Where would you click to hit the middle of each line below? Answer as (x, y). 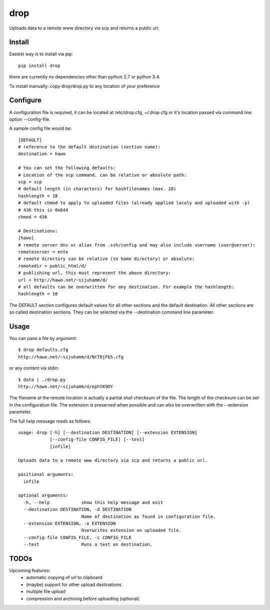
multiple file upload (46, 591)
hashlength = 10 (38, 294)
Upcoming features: (30, 570)
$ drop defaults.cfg (43, 350)
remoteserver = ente (43, 252)
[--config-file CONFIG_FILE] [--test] (97, 439)
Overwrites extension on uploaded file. (131, 530)
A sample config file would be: (40, 128)
